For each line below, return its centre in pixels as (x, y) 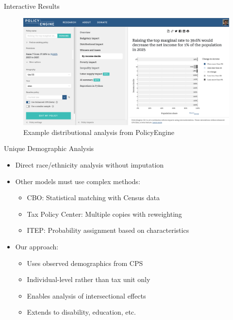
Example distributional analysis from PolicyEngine (99, 132)
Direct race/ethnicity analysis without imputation (90, 165)
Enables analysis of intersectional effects (86, 295)
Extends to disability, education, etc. (81, 312)
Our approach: (37, 247)
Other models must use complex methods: (78, 181)
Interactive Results (32, 6)
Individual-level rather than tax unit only (89, 279)
